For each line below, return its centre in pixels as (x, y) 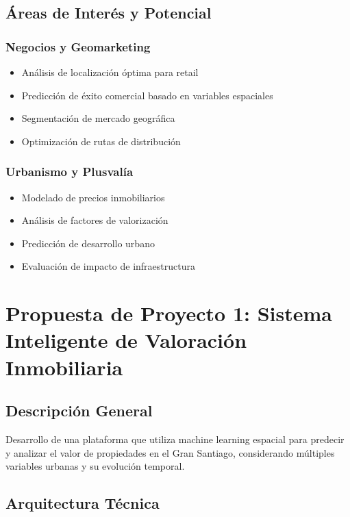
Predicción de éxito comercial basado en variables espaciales (147, 95)
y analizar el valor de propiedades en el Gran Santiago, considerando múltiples (170, 452)
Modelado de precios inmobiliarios (93, 197)
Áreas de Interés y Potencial (109, 13)
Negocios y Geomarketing (78, 46)
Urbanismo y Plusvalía (70, 172)
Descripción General (79, 411)
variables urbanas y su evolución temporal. (95, 466)
